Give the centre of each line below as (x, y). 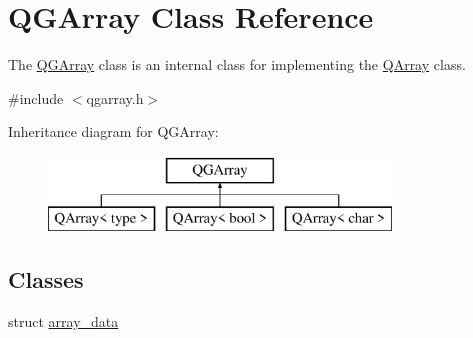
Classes (46, 279)
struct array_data (63, 321)
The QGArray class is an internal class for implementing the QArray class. (237, 64)
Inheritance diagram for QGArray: (113, 131)
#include (36, 97)
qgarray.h (115, 97)
